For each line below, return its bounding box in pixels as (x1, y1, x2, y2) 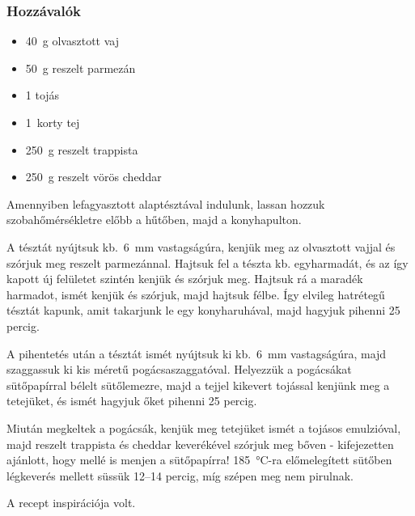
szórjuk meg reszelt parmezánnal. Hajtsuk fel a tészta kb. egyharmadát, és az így (6, 254, 409, 271)
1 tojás (25, 87, 60, 104)
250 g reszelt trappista (25, 141, 138, 158)
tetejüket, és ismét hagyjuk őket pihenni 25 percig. (6, 392, 257, 409)
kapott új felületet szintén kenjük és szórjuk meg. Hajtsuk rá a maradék (6, 270, 363, 287)
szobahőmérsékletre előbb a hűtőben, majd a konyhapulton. (6, 211, 302, 228)
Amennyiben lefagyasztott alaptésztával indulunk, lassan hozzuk (6, 195, 325, 212)
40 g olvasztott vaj (25, 32, 119, 49)
